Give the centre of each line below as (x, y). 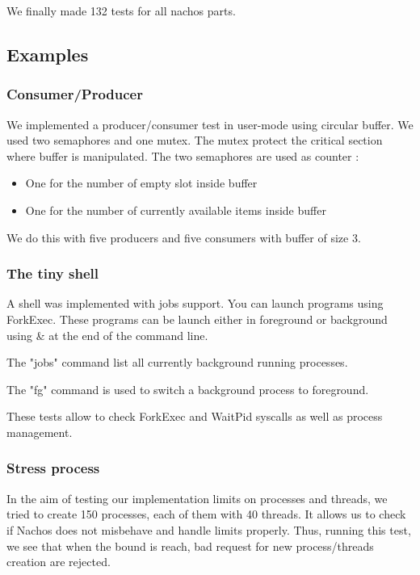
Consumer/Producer (75, 94)
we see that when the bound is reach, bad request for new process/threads (190, 546)
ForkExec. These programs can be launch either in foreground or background (197, 319)
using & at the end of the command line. (107, 335)
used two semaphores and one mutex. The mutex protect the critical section (195, 140)
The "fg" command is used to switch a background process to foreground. (188, 389)
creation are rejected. (59, 562)
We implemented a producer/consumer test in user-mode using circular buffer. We (210, 124)
